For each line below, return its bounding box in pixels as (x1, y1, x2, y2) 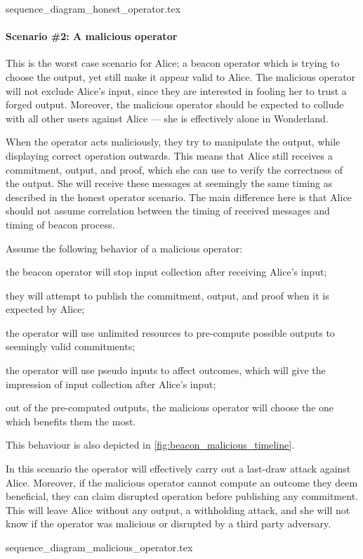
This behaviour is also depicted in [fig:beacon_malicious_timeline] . (6, 437, 295, 452)
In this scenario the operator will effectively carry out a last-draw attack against (6, 461, 351, 476)
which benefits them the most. (6, 413, 136, 428)
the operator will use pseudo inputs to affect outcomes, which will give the (6, 363, 326, 378)
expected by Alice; (6, 302, 85, 316)
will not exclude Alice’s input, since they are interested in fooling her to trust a (6, 83, 347, 98)
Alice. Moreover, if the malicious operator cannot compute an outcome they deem (6, 475, 358, 489)
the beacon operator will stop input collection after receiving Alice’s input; (6, 264, 327, 279)
